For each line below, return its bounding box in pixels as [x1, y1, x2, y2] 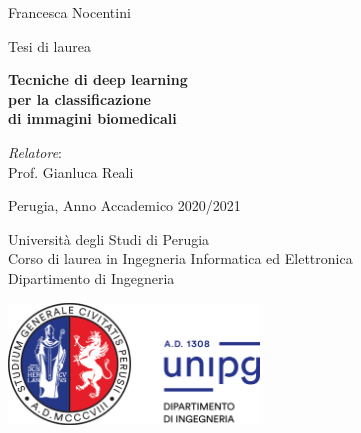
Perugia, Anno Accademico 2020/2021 [8, 195, 241, 216]
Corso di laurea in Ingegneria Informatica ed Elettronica [8, 248, 353, 269]
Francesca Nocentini [8, 2, 131, 22]
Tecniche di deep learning [8, 69, 188, 90]
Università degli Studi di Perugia [8, 228, 210, 249]
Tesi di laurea [8, 35, 91, 56]
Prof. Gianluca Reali [8, 161, 134, 182]
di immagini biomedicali [8, 108, 177, 129]
